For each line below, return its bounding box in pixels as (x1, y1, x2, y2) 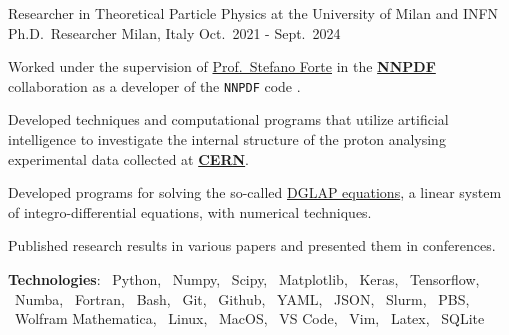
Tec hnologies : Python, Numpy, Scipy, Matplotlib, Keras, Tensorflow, (8, 269, 480, 289)
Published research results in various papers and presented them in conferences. (8, 235, 496, 256)
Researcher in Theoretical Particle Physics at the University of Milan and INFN (8, 3, 499, 23)
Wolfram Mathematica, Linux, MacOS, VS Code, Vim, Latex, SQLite (14, 308, 485, 329)
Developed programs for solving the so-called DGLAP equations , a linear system (8, 182, 502, 203)
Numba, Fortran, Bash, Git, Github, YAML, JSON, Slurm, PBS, (14, 288, 470, 309)
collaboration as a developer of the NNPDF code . (8, 75, 301, 96)
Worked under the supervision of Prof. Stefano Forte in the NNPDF (8, 56, 436, 77)
